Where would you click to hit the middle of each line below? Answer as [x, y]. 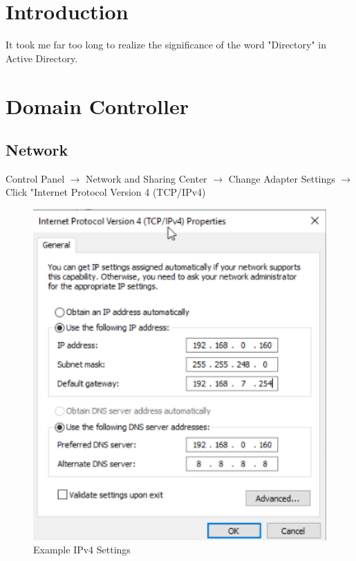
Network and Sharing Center [147, 178]
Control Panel [35, 178]
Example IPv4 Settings [82, 550]
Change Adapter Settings [282, 178]
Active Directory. [42, 58]
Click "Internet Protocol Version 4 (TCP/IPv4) [106, 192]
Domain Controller [97, 105]
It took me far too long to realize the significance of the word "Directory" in [166, 45]
